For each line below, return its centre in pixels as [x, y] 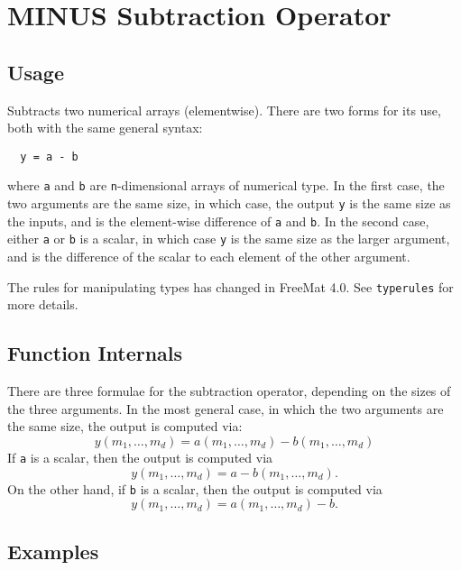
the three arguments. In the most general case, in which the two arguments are [226, 408]
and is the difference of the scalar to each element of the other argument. [209, 257]
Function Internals [95, 353]
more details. [43, 304]
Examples [53, 551]
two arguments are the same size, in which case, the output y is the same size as [229, 203]
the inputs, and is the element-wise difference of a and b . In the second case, [218, 221]
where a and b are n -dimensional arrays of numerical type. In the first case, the [226, 185]
